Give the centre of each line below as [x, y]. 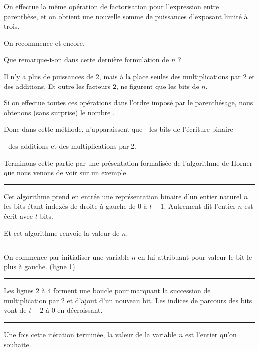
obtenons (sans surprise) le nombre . [59, 112]
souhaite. [18, 344]
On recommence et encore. [44, 43]
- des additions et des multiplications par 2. [70, 145]
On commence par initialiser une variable [67, 257]
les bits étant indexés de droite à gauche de [70, 206]
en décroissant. [80, 310]
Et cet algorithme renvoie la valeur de [62, 232]
